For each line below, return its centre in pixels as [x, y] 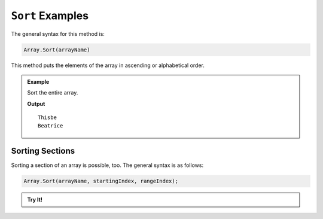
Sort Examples [50, 16]
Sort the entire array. [53, 93]
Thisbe [47, 118]
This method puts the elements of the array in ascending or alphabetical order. [108, 65]
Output [36, 104]
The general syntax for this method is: [58, 34]
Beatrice [51, 126]
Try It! [35, 200]
